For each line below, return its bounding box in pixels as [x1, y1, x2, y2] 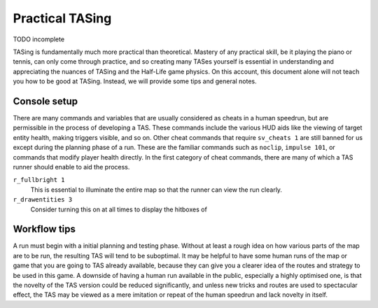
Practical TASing [13, 10, 112, 26]
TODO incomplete [13, 35, 65, 43]
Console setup [13, 95, 78, 107]
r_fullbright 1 [13, 176, 66, 184]
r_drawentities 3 [13, 196, 73, 204]
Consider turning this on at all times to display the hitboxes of [30, 205, 208, 213]
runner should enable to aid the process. [13, 162, 130, 171]
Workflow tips [13, 223, 76, 235]
